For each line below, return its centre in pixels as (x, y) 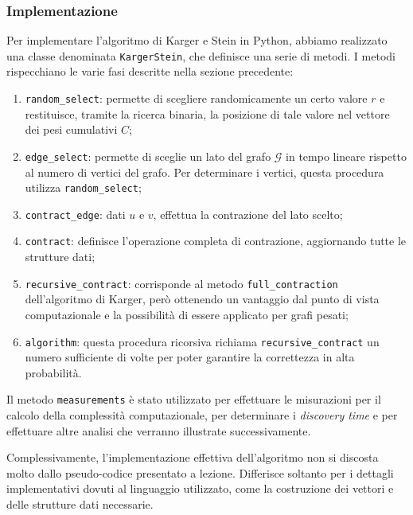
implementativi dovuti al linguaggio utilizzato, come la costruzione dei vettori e (200, 488)
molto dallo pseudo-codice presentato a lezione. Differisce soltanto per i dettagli (200, 472)
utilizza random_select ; (83, 187)
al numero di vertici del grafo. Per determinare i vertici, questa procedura (205, 172)
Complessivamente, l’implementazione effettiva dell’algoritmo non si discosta (193, 457)
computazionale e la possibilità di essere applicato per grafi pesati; (187, 314)
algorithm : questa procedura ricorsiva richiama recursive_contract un (202, 341)
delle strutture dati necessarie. (80, 504)
